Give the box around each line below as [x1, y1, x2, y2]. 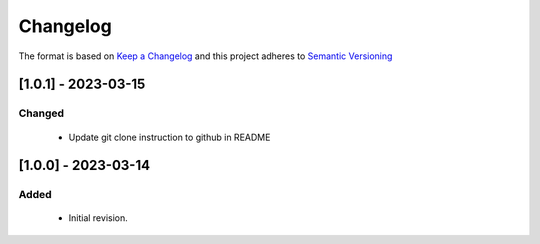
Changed [18, 106, 65, 120]
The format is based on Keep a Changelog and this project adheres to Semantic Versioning [18, 50, 393, 62]
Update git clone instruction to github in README [68, 131, 271, 143]
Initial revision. [68, 212, 129, 224]
